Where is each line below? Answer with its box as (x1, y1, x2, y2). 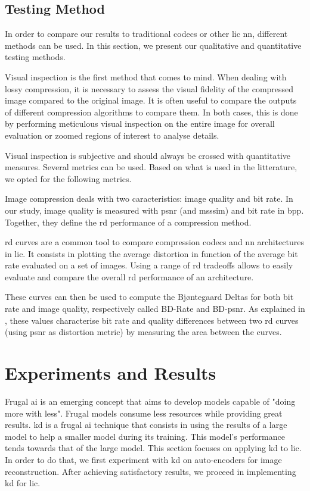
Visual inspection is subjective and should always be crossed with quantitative (5, 149, 290, 161)
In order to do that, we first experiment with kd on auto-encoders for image (5, 453, 282, 465)
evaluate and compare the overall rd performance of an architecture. (5, 270, 254, 283)
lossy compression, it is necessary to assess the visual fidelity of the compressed (5, 82, 294, 95)
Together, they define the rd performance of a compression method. (5, 215, 252, 228)
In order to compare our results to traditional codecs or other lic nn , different (5, 27, 288, 40)
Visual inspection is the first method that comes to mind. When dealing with (5, 70, 287, 83)
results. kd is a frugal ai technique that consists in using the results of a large (5, 418, 287, 431)
